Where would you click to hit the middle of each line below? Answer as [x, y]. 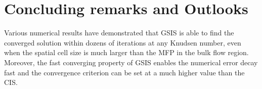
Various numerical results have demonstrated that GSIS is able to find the [119, 33]
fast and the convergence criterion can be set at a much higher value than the [124, 72]
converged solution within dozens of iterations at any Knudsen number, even [123, 42]
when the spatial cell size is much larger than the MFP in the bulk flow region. [126, 52]
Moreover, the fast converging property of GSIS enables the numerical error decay [131, 62]
